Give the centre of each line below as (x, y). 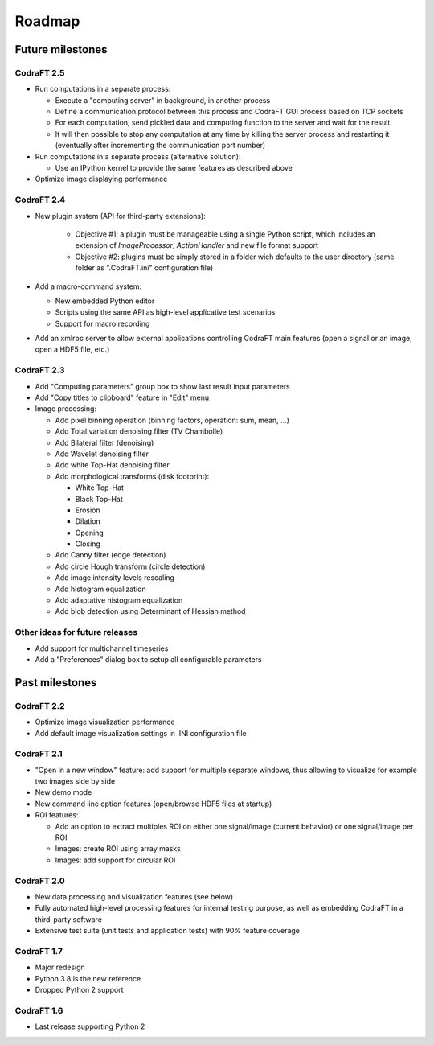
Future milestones (61, 49)
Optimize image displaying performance (101, 179)
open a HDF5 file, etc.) (72, 349)
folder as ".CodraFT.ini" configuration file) (144, 268)
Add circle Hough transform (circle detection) (130, 566)
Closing (88, 544)
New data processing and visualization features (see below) (134, 896)
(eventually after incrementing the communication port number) (160, 146)
